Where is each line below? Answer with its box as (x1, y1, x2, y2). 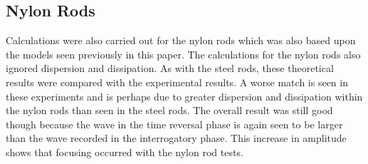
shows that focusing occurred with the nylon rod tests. (6, 144, 243, 159)
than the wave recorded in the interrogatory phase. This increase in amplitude (6, 130, 347, 145)
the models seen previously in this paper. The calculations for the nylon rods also (6, 46, 361, 61)
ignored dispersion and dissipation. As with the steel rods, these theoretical (6, 61, 334, 76)
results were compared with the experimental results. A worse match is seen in (6, 74, 348, 89)
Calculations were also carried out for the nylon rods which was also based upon (6, 33, 356, 48)
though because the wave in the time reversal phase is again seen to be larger (6, 116, 343, 131)
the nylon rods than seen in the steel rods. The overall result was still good (6, 103, 333, 118)
